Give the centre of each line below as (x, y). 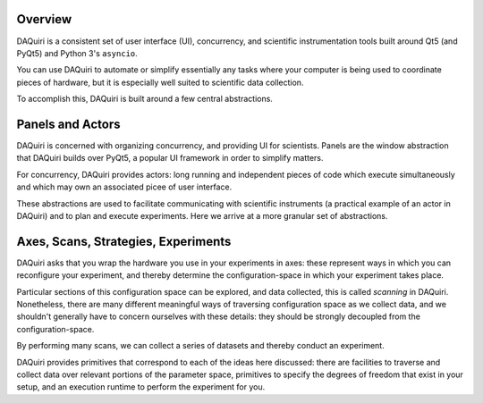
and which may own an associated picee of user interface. (124, 187)
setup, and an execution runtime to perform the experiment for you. (141, 387)
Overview (44, 19)
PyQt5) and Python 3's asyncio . (77, 53)
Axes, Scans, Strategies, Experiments (124, 241)
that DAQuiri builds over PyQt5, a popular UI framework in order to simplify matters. (170, 158)
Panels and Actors (68, 124)
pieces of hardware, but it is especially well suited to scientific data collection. (160, 82)
